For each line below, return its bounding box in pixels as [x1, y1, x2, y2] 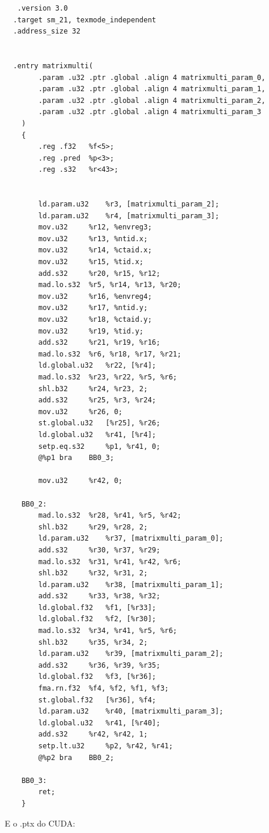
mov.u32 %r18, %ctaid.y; [38, 315, 152, 324]
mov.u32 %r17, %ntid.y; [38, 304, 148, 312]
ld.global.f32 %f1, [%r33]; [38, 603, 156, 612]
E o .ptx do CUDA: [5, 817, 75, 829]
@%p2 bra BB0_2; [38, 753, 115, 762]
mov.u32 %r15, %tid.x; [38, 258, 144, 266]
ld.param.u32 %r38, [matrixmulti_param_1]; [38, 580, 224, 589]
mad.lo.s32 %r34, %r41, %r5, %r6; [38, 627, 177, 635]
